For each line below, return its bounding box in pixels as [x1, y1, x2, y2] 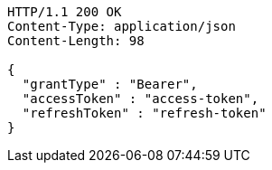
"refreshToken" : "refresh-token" [22, 106, 267, 120]
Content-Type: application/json [7, 19, 236, 33]
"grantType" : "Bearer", [22, 77, 198, 91]
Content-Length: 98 [7, 33, 145, 48]
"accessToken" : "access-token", [22, 91, 259, 106]
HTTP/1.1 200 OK [7, 5, 122, 19]
